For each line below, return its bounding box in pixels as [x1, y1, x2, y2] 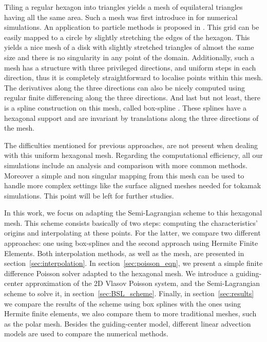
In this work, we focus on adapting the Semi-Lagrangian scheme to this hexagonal [4, 207, 262, 218]
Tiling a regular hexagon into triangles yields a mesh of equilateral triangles [4, 2, 243, 12]
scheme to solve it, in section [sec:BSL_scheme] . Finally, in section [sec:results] [4, 288, 254, 299]
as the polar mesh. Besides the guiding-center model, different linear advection [4, 318, 251, 329]
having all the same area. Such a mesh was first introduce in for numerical [4, 11, 238, 22]
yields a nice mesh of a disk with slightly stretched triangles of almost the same [4, 42, 254, 52]
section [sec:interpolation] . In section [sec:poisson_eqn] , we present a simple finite [4, 258, 263, 268]
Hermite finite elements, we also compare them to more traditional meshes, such [4, 308, 257, 319]
